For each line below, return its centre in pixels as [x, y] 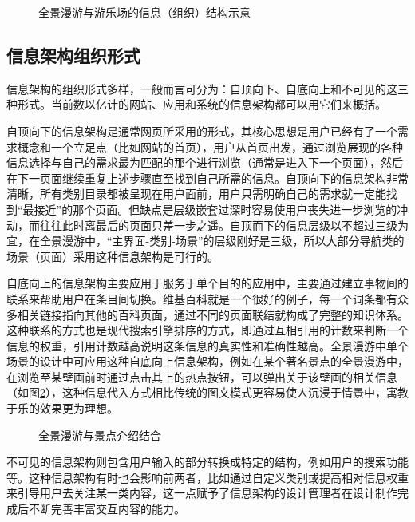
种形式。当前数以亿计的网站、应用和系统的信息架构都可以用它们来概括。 [196, 104]
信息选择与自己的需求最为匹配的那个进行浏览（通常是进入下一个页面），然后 [205, 162]
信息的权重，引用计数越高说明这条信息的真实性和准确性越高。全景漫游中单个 [207, 345]
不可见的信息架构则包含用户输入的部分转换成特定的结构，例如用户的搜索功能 [207, 462]
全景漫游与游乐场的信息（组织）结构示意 [144, 12]
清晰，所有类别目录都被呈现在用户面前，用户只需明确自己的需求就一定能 [196, 194]
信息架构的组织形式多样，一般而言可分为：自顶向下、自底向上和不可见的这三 [207, 88]
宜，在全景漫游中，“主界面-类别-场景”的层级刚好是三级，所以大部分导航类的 [206, 241]
